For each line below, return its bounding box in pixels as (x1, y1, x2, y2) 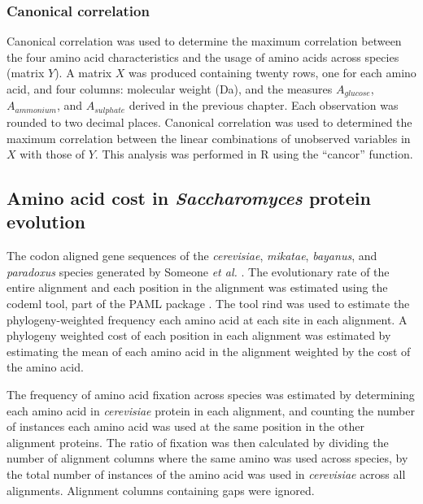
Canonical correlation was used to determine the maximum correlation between (7, 33, 402, 50)
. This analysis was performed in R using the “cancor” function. (94, 146, 413, 163)
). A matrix (55, 64, 112, 81)
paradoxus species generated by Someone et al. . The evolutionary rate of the (7, 263, 390, 280)
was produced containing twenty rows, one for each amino (129, 64, 416, 81)
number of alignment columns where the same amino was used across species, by (7, 450, 408, 467)
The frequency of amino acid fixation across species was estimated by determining (7, 386, 415, 403)
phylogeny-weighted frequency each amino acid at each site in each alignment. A (7, 311, 408, 328)
